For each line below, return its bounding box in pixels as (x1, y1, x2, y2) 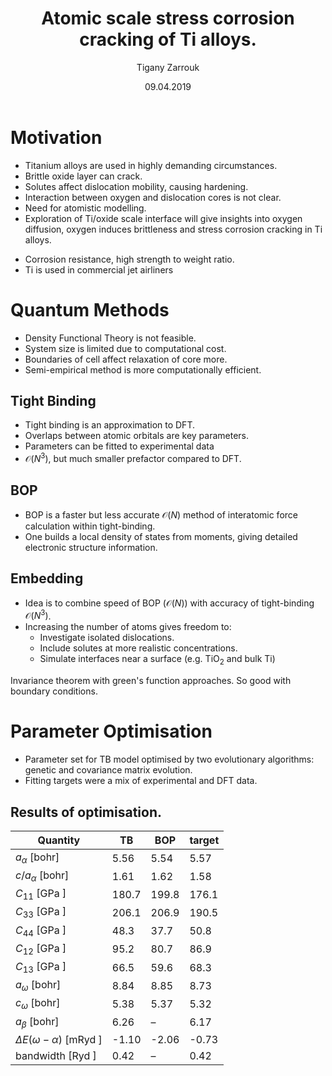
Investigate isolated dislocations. (39, 632, 175, 644)
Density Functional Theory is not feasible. (24, 332, 197, 344)
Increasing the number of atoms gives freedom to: (24, 621, 232, 633)
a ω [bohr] (15, 978, 62, 994)
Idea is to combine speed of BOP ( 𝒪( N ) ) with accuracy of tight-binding (24, 597, 315, 609)
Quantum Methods (10, 298, 170, 321)
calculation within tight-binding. (24, 520, 156, 532)
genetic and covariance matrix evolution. (24, 764, 193, 776)
